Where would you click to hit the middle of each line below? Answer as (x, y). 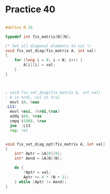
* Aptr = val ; (37, 173)
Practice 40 (30, 9)
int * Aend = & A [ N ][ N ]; (38, 159)
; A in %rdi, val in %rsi (32, 97)
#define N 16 (19, 27)
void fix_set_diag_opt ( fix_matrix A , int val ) (55, 144)
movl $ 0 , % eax (25, 102)
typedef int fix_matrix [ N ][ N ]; (38, 37)
